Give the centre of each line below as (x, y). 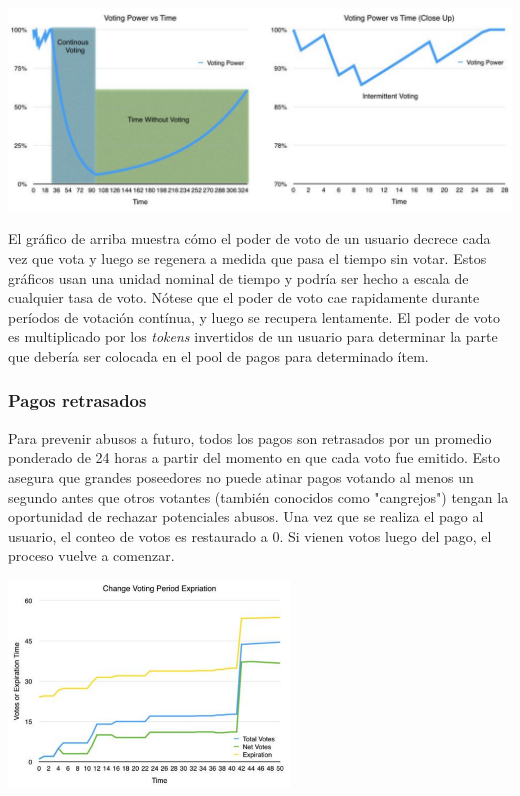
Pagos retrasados (77, 400)
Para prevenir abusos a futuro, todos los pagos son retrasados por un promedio (250, 437)
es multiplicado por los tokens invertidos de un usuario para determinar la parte (253, 336)
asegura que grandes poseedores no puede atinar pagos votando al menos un (241, 476)
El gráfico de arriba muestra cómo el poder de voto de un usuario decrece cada (249, 238)
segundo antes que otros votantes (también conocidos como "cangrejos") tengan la (258, 496)
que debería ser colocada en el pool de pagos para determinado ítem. (218, 355)
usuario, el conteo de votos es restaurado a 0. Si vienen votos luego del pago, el (250, 535)
